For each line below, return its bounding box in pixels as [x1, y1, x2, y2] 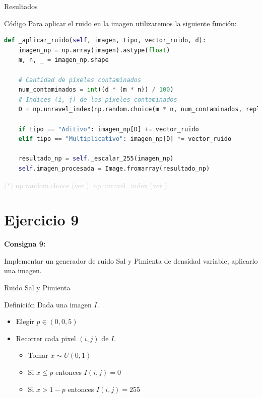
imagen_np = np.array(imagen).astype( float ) [18, 46, 170, 54]
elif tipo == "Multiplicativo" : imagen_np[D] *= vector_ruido [18, 135, 232, 143]
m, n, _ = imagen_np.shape [18, 56, 109, 64]
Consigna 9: [4, 238, 46, 249]
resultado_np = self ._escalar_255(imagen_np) [18, 155, 174, 163]
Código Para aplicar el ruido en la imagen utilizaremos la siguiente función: [4, 18, 237, 28]
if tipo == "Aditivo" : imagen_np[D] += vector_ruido [18, 125, 199, 133]
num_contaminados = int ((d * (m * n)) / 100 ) [18, 86, 174, 94]
